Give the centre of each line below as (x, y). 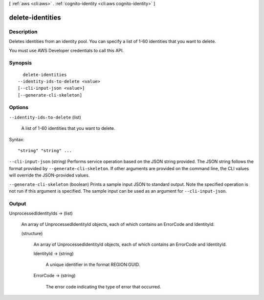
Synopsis (20, 63)
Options (19, 107)
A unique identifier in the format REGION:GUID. (93, 265)
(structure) (32, 233)
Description (23, 32)
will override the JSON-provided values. (49, 175)
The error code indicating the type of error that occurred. (103, 287)
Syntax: (17, 140)
